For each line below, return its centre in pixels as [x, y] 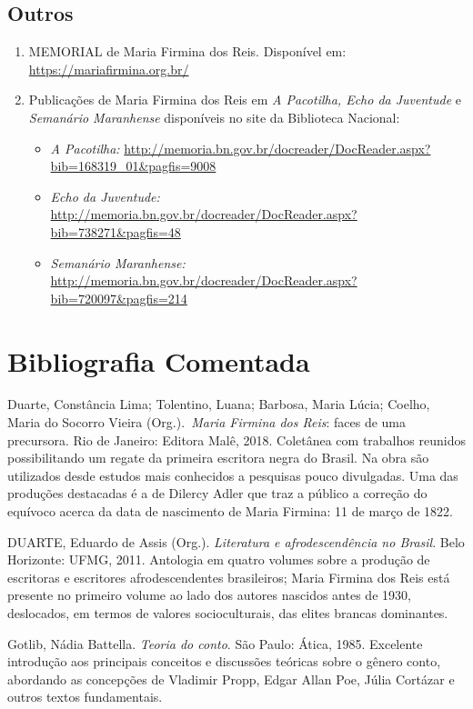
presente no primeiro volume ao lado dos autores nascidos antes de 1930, [209, 595]
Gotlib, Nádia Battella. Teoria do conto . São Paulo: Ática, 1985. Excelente [215, 643]
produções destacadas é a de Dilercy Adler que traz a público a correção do [217, 493]
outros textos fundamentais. [85, 697]
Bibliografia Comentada [159, 360]
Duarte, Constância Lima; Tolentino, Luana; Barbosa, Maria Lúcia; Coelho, [219, 404]
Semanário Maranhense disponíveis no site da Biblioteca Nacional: [214, 117]
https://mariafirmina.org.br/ [109, 69]
